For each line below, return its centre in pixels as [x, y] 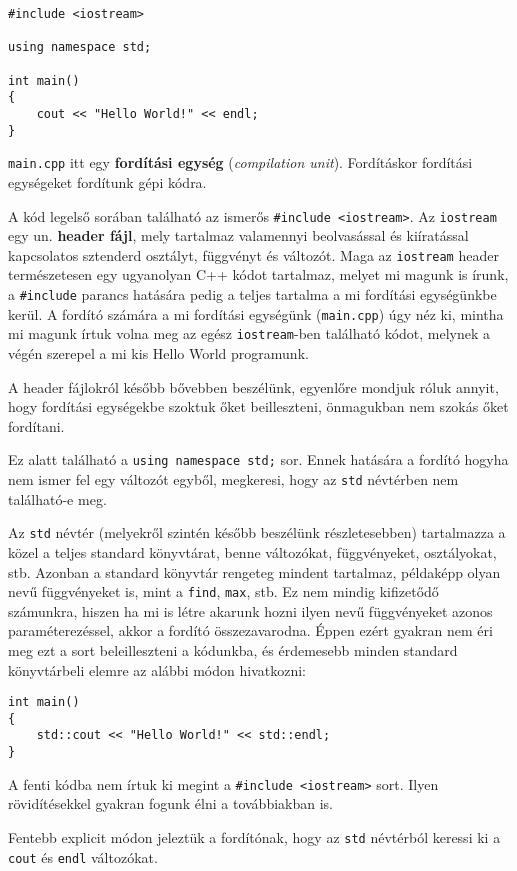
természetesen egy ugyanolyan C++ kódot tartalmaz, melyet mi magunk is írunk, [258, 274]
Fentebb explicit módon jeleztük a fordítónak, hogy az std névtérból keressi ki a [254, 837]
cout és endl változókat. [83, 856]
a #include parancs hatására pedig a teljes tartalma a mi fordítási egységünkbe [252, 294]
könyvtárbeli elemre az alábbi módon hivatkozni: [157, 669]
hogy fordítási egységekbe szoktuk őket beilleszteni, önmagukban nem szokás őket [258, 406]
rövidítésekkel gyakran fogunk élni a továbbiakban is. [170, 803]
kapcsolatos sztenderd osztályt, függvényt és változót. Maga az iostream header [253, 254]
